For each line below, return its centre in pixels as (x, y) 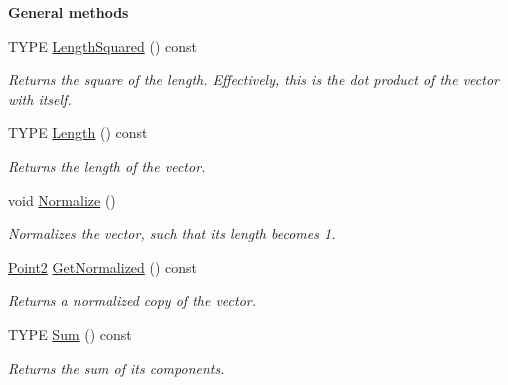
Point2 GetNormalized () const (103, 266)
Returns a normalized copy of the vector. (132, 300)
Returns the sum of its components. (116, 367)
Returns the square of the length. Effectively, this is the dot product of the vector (253, 79)
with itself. (40, 98)
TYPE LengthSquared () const (102, 45)
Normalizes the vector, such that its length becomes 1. (172, 233)
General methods (68, 12)
